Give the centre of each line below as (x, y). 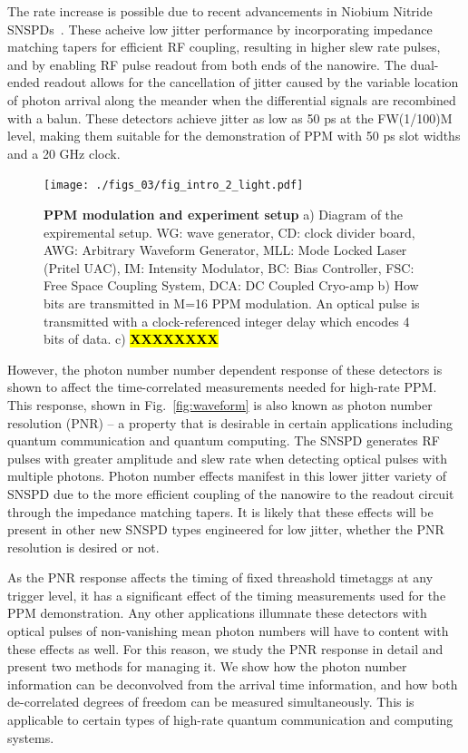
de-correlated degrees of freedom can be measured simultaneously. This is (211, 702)
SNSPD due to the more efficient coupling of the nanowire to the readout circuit (231, 493)
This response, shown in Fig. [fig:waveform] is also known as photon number (220, 404)
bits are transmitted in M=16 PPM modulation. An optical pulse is (232, 303)
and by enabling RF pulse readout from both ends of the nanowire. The (207, 64)
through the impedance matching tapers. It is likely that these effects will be (220, 511)
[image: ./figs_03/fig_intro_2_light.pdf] (174, 186)
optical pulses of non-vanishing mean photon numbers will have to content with (228, 631)
